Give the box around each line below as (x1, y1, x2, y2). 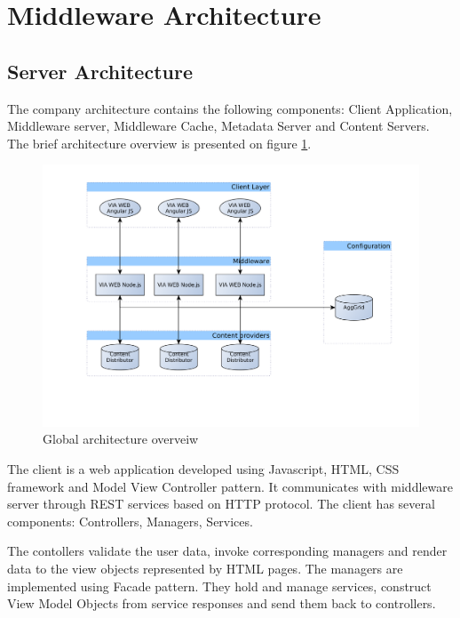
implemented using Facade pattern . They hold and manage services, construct (7, 576, 432, 595)
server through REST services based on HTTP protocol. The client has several (7, 494, 435, 513)
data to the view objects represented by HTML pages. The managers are (7, 558, 403, 577)
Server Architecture (7, 57, 193, 84)
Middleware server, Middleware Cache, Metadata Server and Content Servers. (7, 116, 430, 135)
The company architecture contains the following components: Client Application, (7, 99, 453, 117)
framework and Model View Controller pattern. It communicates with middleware (7, 477, 453, 495)
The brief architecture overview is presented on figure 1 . (7, 133, 312, 152)
